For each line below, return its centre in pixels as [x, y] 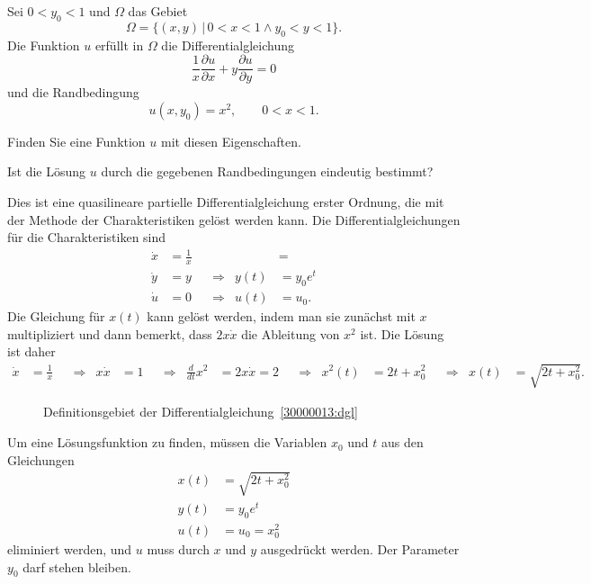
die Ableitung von [291, 333]
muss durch [178, 549]
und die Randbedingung [73, 92]
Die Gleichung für [56, 316]
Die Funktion [44, 45]
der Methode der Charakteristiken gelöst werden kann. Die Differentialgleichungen [234, 219]
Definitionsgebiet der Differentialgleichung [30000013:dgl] [201, 412]
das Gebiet [158, 11]
